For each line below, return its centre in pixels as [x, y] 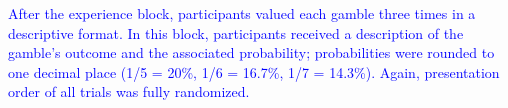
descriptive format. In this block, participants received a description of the [236, 32]
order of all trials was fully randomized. [129, 91]
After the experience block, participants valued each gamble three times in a [242, 13]
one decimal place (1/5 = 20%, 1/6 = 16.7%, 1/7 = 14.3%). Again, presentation [254, 71]
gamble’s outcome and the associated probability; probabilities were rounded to [251, 52]
